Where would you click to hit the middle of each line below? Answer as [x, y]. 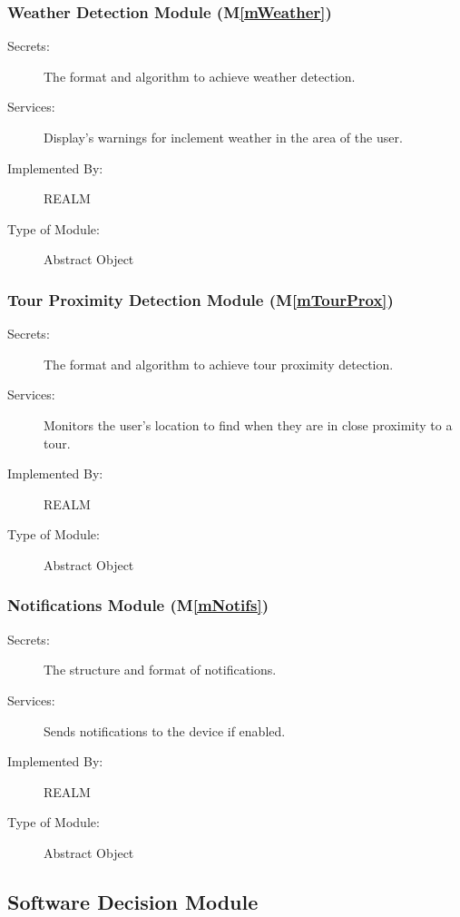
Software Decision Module [133, 901]
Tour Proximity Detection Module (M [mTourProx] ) [201, 299]
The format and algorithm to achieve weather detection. [200, 76]
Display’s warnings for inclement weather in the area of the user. [223, 137]
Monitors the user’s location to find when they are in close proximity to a [248, 424]
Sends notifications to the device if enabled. [165, 730]
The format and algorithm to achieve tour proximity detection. [219, 364]
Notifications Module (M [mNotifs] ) [138, 605]
